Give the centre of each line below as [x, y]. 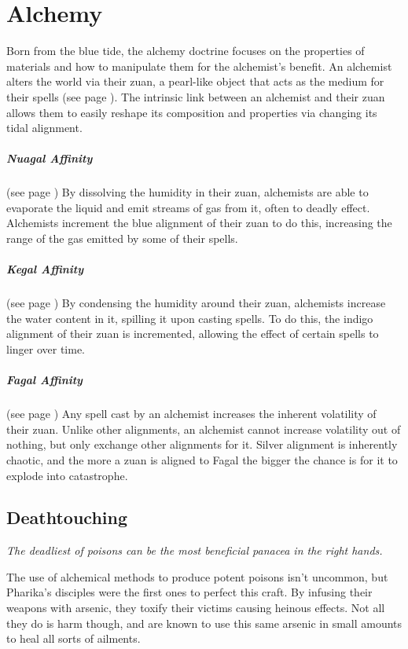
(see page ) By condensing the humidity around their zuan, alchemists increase [196, 303]
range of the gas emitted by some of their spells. [122, 238]
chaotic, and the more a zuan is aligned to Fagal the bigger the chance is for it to [202, 459]
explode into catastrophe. [67, 475]
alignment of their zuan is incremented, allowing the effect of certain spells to [193, 334]
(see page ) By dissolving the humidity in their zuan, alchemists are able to [187, 192]
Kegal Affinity [45, 269]
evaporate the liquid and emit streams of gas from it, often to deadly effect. [188, 207]
